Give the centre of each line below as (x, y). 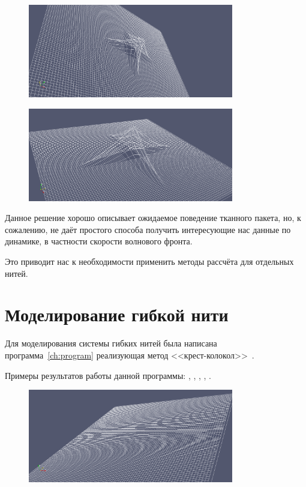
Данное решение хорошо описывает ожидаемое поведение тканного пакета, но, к (153, 218)
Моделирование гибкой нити (117, 314)
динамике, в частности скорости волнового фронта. (99, 241)
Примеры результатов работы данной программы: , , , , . (108, 375)
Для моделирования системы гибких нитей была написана (111, 343)
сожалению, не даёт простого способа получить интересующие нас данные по (148, 229)
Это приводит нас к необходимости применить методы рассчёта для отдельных (149, 261)
